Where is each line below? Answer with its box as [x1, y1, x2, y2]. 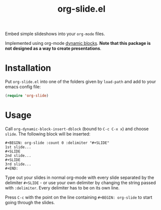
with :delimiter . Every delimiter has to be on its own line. [5, 185, 120, 191]
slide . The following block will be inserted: [5, 131, 91, 137]
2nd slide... [5, 153, 32, 158]
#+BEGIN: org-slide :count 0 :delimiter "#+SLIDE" [5, 140, 110, 145]
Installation [5, 62, 51, 74]
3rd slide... [5, 162, 32, 167]
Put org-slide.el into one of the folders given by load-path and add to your [5, 79, 156, 85]
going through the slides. [5, 199, 55, 205]
